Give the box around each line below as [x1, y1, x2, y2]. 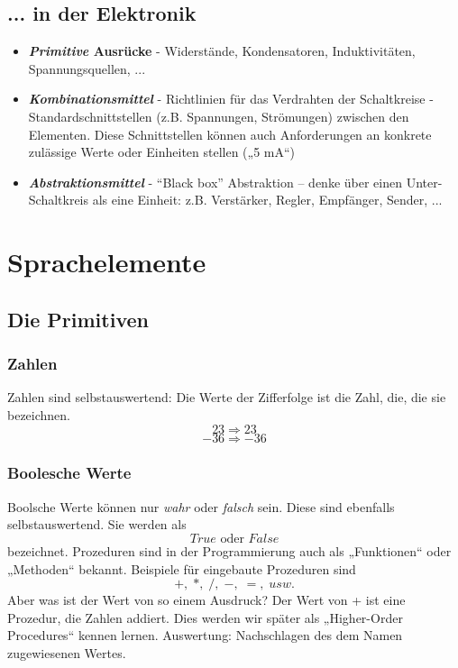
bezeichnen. [7, 405, 70, 424]
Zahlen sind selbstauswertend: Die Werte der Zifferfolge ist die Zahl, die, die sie [7, 388, 446, 407]
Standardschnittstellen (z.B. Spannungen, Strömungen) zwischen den [28, 106, 409, 125]
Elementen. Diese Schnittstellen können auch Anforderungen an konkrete [28, 124, 432, 143]
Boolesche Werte [7, 462, 132, 484]
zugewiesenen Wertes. [7, 643, 126, 662]
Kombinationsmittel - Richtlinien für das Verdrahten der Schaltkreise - [28, 89, 434, 108]
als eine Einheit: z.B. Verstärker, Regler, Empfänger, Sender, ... [92, 190, 443, 209]
